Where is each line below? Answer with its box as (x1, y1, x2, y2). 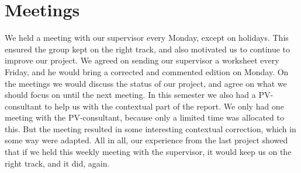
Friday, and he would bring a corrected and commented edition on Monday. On (5, 65, 289, 77)
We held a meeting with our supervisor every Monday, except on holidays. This (5, 31, 289, 44)
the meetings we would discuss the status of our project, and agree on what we (5, 77, 287, 89)
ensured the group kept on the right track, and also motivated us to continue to (5, 43, 290, 55)
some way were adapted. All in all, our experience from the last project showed (5, 134, 288, 146)
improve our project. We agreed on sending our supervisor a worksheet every (5, 54, 279, 66)
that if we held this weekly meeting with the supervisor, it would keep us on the (5, 146, 292, 158)
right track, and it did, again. (5, 157, 110, 169)
